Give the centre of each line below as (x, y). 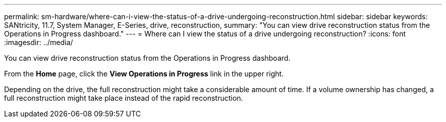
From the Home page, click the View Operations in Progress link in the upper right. (144, 74)
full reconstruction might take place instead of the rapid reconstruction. (124, 98)
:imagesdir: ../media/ (39, 42)
